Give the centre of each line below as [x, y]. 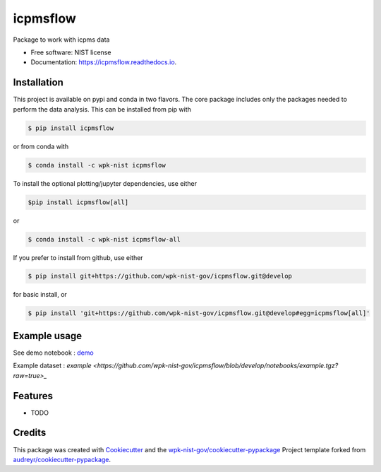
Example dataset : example [52, 366]
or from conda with [41, 146]
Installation [38, 82]
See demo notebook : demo [54, 353]
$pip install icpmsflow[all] [78, 202]
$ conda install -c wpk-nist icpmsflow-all [104, 239]
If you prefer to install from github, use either [78, 257]
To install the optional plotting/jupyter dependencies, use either [105, 183]
